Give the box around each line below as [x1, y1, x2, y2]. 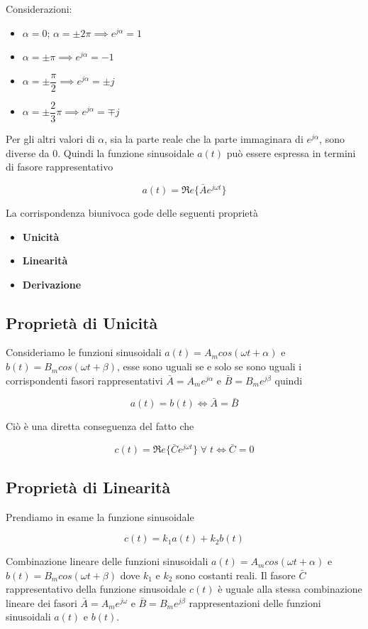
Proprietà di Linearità [6, 475, 171, 498]
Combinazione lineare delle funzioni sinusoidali [6, 554, 208, 569]
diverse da [6, 145, 50, 160]
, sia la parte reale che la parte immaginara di [104, 131, 303, 146]
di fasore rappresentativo [6, 159, 113, 174]
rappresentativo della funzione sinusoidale [6, 581, 186, 596]
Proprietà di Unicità [6, 311, 158, 333]
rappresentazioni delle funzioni [189, 595, 321, 610]
